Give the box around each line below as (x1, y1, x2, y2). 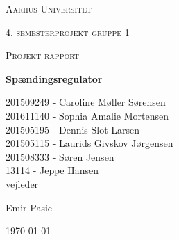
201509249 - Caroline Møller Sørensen (6, 95, 166, 109)
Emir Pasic (6, 200, 53, 214)
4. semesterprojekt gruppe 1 (6, 24, 130, 39)
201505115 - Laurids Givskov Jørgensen (6, 136, 173, 150)
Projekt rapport (6, 48, 80, 63)
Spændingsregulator (6, 71, 103, 86)
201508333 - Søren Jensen (6, 149, 114, 163)
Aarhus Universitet (6, 1, 92, 15)
